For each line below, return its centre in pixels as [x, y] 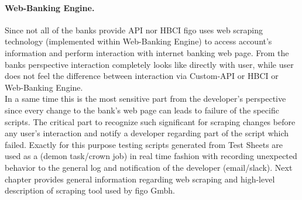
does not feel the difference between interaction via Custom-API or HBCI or [142, 76]
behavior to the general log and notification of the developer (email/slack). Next [149, 167]
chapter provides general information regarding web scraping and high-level [140, 179]
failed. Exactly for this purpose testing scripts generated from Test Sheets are [144, 144]
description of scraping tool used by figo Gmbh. [90, 190]
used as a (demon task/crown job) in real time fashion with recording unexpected [151, 156]
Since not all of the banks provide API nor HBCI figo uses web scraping [134, 30]
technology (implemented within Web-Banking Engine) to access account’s [138, 41]
